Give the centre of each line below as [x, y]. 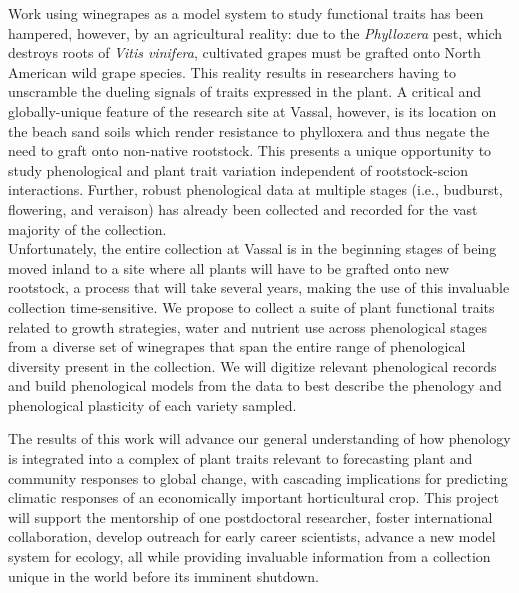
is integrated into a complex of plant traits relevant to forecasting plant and [240, 458]
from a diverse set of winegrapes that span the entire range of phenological [237, 346]
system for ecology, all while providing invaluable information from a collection [249, 556]
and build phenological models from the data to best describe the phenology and [255, 385]
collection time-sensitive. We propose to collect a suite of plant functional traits [251, 306]
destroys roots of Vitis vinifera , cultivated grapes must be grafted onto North [244, 52]
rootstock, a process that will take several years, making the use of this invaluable [259, 287]
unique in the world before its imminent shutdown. [163, 575]
